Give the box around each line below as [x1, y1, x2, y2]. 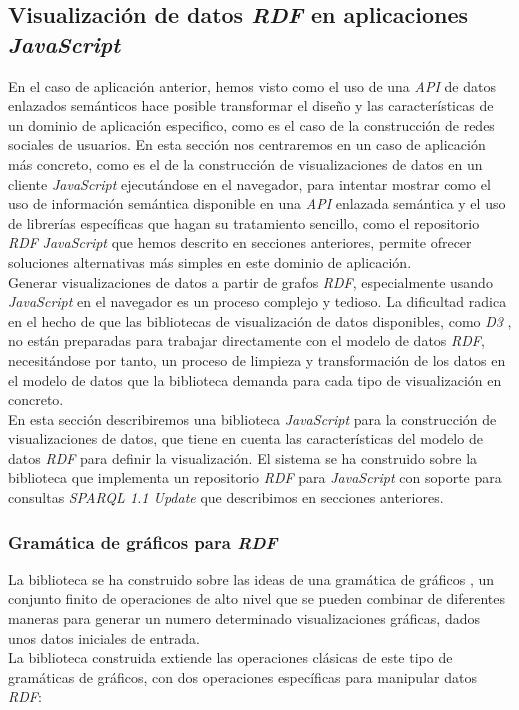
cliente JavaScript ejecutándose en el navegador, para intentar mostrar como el [8, 173, 491, 194]
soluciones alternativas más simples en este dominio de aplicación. [8, 251, 412, 272]
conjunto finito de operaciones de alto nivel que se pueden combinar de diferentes [8, 588, 505, 609]
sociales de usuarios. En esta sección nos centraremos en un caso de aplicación [8, 134, 486, 155]
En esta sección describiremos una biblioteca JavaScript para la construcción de [8, 408, 497, 429]
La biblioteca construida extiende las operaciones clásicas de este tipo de [8, 647, 453, 668]
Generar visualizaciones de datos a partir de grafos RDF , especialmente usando [8, 271, 493, 292]
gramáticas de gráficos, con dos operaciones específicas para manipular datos [8, 666, 477, 687]
